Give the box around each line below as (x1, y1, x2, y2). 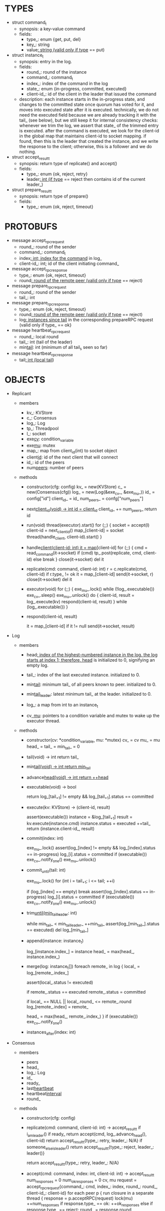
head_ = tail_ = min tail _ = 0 (26, 743, 80, 751)
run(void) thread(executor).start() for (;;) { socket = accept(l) (26, 522, 150, 528)
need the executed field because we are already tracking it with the (19, 112, 157, 118)
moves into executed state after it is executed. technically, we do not (19, 107, 159, 113)
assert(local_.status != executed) (26, 979, 93, 985)
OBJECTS (4, 374, 45, 385)
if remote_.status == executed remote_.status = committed (26, 989, 146, 995)
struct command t (11, 19, 47, 26)
